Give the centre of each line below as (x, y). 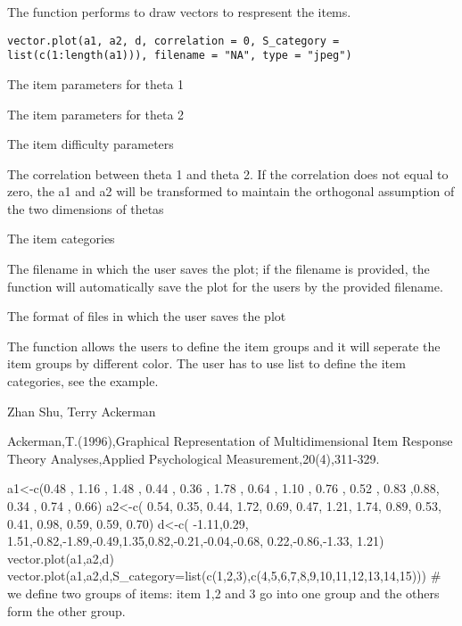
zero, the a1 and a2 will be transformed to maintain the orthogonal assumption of (231, 191)
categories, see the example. (83, 381)
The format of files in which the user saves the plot (147, 316)
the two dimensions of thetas (86, 208)
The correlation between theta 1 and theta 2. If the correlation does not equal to (228, 173)
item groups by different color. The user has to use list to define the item (206, 363)
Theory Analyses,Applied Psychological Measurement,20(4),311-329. (194, 458)
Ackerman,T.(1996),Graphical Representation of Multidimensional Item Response (230, 441)
